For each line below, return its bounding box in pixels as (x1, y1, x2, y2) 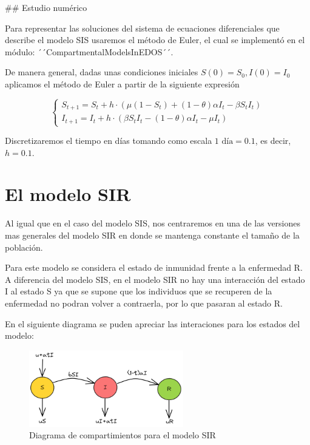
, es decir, (255, 134, 291, 147)
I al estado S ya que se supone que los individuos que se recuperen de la (5, 285, 272, 297)
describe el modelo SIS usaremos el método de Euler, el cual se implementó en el (5, 33, 305, 46)
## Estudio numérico (5, 1, 87, 13)
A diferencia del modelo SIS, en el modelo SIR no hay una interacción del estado (5, 273, 305, 285)
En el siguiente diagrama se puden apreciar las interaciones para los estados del (5, 317, 300, 330)
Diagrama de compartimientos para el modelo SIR (29, 429, 216, 441)
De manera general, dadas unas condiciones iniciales (5, 66, 198, 78)
